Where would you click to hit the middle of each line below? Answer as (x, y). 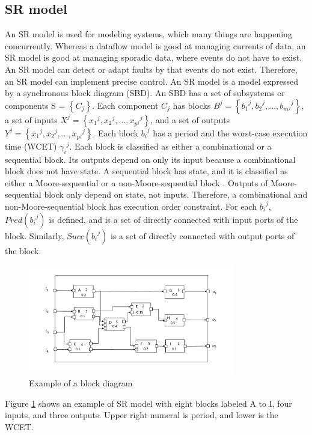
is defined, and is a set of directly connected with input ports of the (173, 219)
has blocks (192, 105)
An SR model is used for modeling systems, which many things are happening (148, 34)
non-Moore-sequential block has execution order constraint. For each (131, 206)
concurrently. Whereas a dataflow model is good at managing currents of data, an (155, 45)
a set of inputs (31, 119)
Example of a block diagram (81, 382)
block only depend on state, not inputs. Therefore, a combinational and (176, 194)
